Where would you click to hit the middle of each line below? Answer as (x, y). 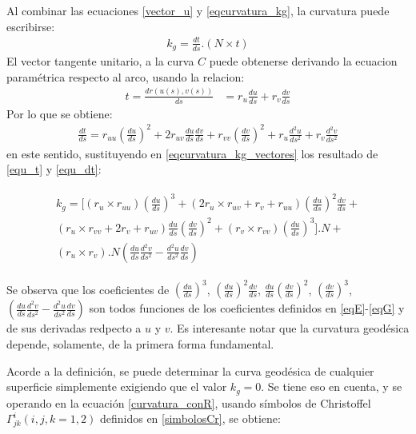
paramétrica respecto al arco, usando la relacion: (126, 76)
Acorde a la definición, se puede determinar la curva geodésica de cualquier (190, 370)
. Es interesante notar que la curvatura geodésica (290, 328)
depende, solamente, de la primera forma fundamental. (140, 344)
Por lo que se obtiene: (60, 113)
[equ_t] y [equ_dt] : (54, 169)
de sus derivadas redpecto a (74, 328)
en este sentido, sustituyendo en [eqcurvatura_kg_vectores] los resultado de (192, 153)
